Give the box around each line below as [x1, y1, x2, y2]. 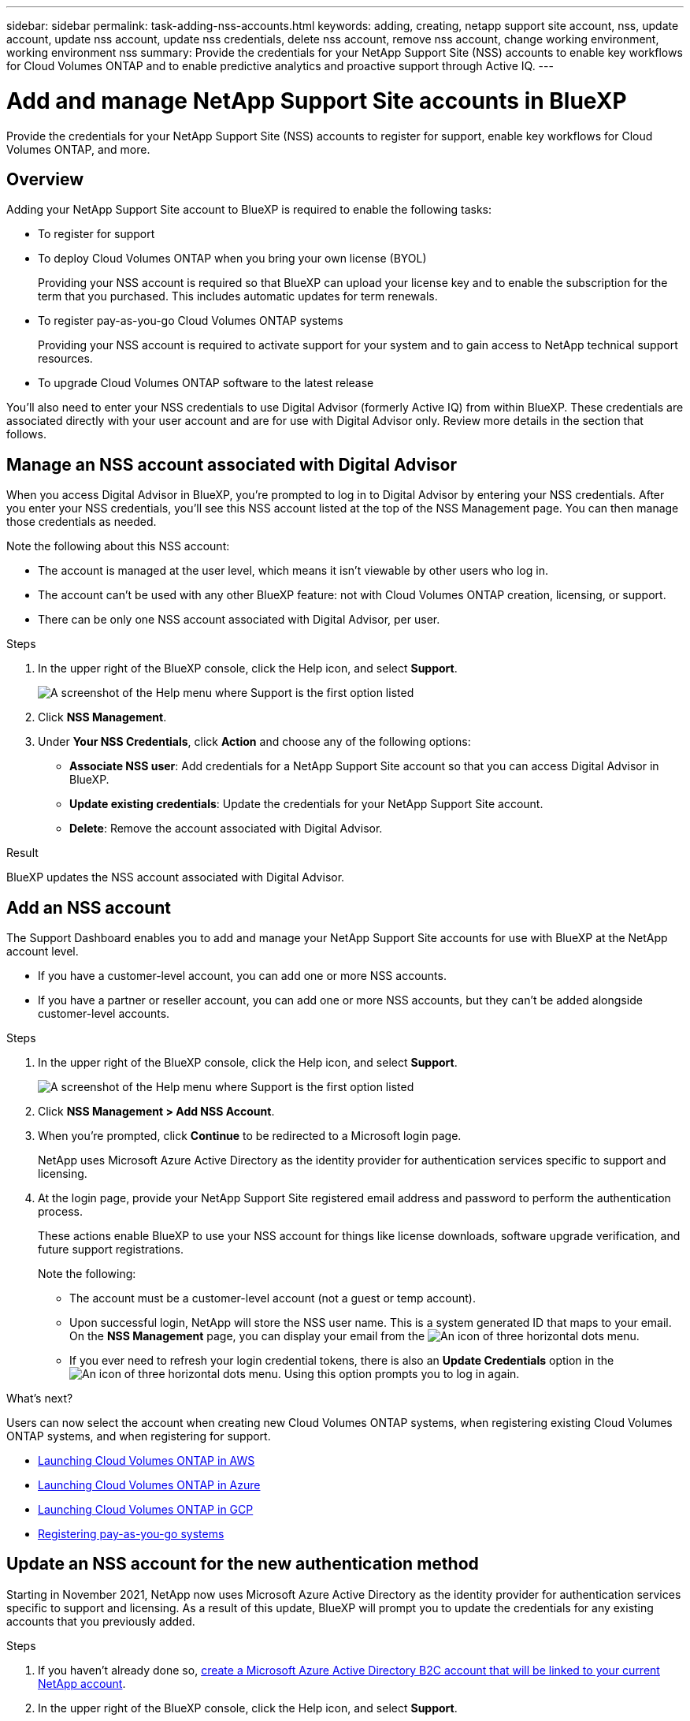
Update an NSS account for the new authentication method [6, 1554, 479, 1574]
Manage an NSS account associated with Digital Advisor [6, 454, 458, 475]
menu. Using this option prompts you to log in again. [248, 1367, 520, 1381]
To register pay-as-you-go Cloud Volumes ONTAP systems [38, 314, 343, 328]
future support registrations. [38, 1242, 184, 1257]
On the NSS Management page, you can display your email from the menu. [69, 1329, 640, 1343]
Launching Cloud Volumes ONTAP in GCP [38, 1503, 254, 1517]
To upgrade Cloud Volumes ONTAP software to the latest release [38, 376, 374, 390]
